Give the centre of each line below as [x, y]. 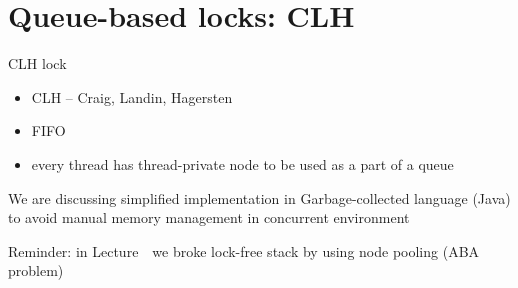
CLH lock [37, 63]
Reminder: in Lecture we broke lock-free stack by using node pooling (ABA [244, 250]
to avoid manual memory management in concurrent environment [209, 217]
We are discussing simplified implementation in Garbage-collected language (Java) [259, 197]
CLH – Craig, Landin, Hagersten [132, 96]
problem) [36, 270]
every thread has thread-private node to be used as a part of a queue [242, 163]
